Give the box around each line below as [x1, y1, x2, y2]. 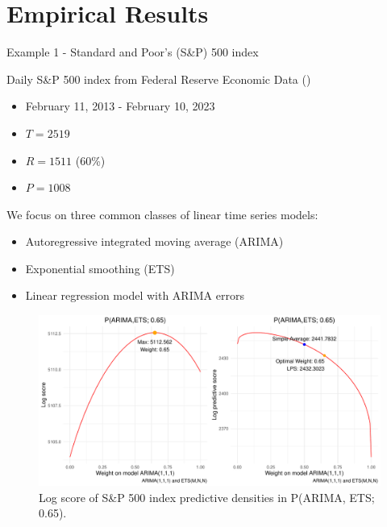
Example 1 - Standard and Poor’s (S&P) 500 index [6, 44, 259, 60]
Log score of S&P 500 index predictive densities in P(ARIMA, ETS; [39, 488, 375, 505]
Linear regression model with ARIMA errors [25, 287, 244, 304]
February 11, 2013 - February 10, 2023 [25, 98, 215, 114]
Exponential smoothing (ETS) [25, 259, 175, 276]
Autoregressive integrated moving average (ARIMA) [25, 233, 284, 250]
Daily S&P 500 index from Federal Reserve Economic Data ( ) [6, 70, 311, 87]
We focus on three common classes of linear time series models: [6, 205, 318, 222]
